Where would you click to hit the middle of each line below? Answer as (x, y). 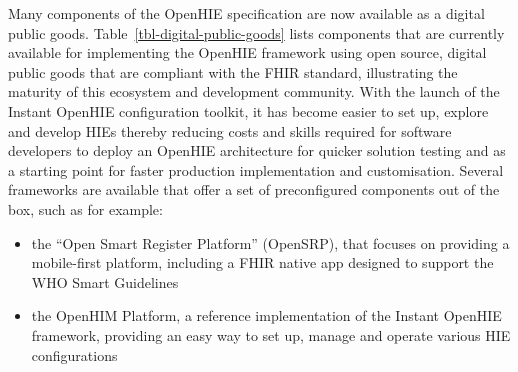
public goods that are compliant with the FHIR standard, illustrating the (233, 71)
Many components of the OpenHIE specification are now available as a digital (246, 13)
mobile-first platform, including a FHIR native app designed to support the (262, 262)
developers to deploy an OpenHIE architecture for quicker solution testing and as (257, 150)
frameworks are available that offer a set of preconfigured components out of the (254, 189)
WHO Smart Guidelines (105, 281)
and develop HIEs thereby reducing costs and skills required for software (230, 130)
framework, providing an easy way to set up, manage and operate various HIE (271, 334)
